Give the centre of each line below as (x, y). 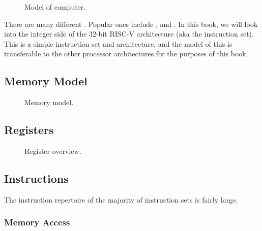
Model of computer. (55, 7)
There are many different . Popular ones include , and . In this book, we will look (131, 24)
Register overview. (53, 151)
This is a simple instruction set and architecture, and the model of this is (118, 43)
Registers (29, 130)
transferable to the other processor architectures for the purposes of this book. (126, 54)
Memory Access (37, 222)
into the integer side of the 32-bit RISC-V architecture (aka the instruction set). (129, 34)
